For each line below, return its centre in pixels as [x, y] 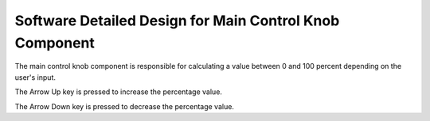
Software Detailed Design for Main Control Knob [177, 21]
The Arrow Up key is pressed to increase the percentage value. [119, 92]
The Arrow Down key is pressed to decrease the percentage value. [125, 106]
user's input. [35, 77]
